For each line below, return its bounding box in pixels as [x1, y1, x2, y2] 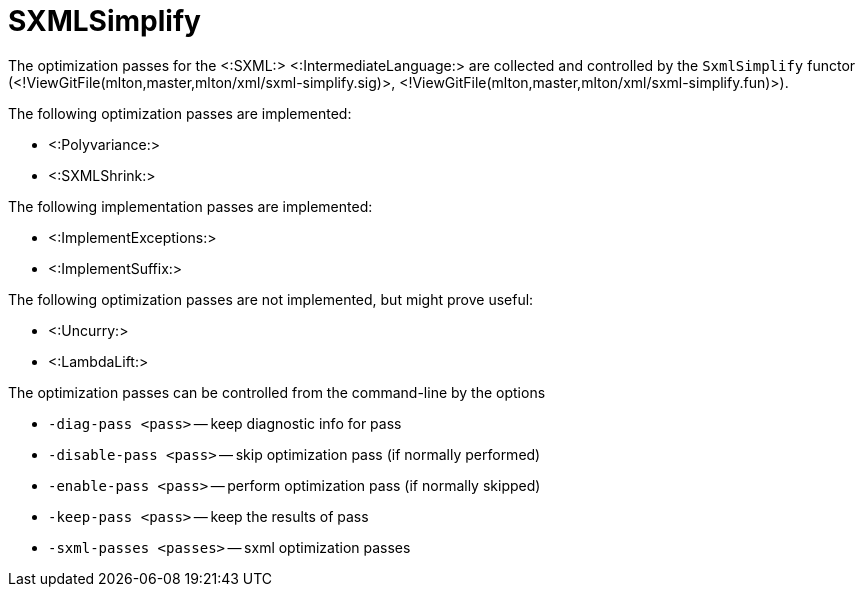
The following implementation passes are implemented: [8, 197, 373, 215]
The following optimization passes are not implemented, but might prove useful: [8, 290, 534, 308]
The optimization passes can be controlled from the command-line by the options [8, 383, 546, 401]
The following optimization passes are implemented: [8, 104, 352, 122]
